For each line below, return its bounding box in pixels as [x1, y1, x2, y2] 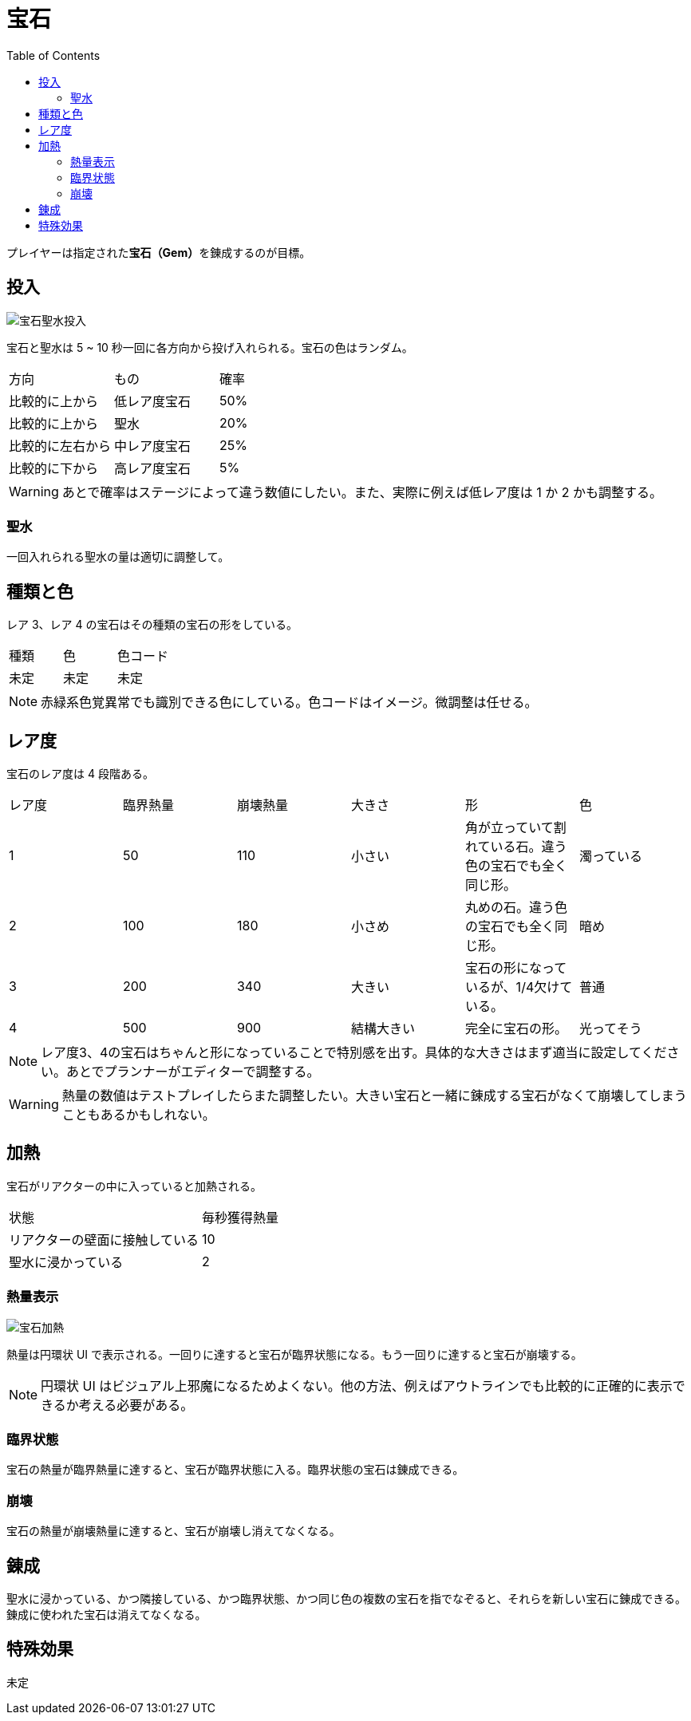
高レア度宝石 [114, 460, 192, 476]
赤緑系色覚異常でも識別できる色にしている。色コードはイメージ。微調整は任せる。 [41, 694, 538, 711]
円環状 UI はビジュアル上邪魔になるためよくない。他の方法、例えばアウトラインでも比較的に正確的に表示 [41, 1377, 673, 1394]
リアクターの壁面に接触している [9, 1231, 199, 1248]
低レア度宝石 [114, 393, 192, 409]
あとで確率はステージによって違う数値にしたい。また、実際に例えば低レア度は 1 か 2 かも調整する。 [61, 484, 662, 500]
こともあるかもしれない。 [61, 1107, 215, 1123]
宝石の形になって [464, 960, 567, 977]
